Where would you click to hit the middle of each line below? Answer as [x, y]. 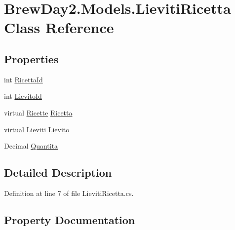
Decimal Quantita [31, 146]
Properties [31, 58]
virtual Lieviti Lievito [37, 129]
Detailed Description [58, 172]
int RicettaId [23, 79]
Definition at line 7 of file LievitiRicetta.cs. [69, 193]
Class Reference [59, 27]
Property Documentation [70, 219]
